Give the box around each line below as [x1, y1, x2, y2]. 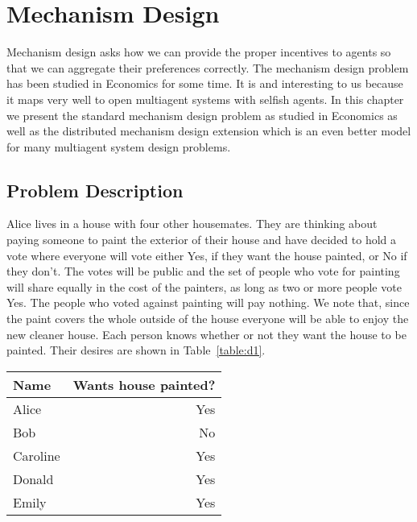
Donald [13, 469, 54, 488]
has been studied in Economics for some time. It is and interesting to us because [6, 75, 403, 92]
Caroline [13, 445, 60, 465]
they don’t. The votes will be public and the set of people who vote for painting [6, 263, 400, 280]
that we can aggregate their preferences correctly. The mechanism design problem [6, 59, 409, 76]
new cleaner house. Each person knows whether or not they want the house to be [6, 325, 407, 342]
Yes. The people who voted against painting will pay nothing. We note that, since [6, 294, 410, 311]
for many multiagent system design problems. [6, 138, 231, 155]
